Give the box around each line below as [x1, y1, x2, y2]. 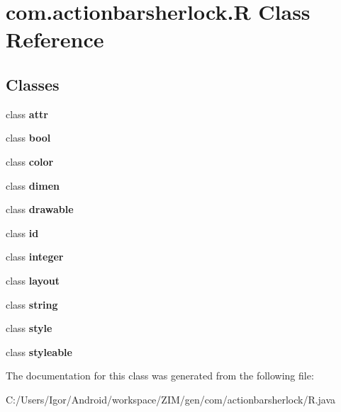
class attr [6, 106, 48, 121]
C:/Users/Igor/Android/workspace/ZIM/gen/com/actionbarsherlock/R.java [6, 391, 336, 406]
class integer [6, 249, 64, 264]
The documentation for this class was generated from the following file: [6, 368, 314, 383]
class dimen [6, 178, 60, 193]
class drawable [6, 202, 74, 217]
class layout [6, 273, 60, 287]
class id [6, 225, 39, 240]
